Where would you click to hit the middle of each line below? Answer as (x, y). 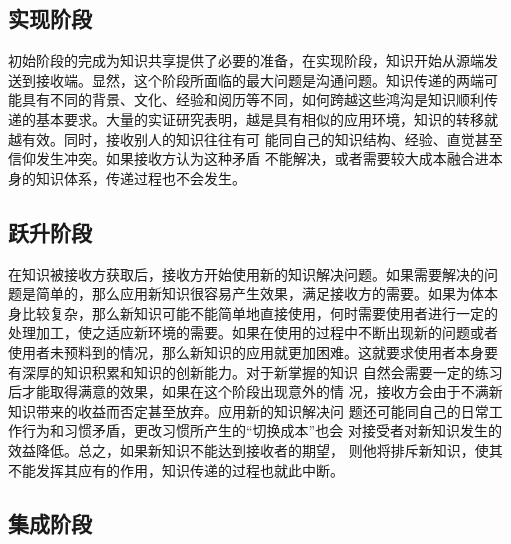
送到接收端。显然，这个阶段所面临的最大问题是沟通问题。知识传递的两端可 (253, 79)
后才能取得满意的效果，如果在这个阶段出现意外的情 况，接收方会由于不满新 (255, 391)
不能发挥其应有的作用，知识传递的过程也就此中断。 (176, 469)
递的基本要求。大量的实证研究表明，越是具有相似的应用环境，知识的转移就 (253, 118)
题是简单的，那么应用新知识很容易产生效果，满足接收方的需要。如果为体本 (253, 293)
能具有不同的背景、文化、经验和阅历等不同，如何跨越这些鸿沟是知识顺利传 (253, 99)
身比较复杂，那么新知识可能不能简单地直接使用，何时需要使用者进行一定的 (253, 312)
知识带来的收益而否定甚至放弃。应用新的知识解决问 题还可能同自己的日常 (248, 410)
